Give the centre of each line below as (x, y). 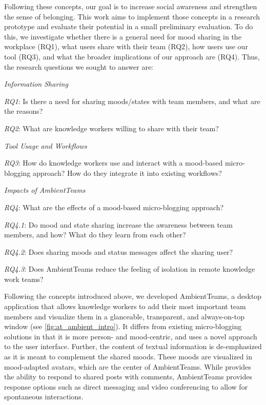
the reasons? (24, 111)
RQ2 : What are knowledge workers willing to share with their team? (111, 128)
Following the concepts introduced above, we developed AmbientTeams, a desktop (133, 296)
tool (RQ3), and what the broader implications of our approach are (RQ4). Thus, (132, 56)
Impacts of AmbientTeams (45, 190)
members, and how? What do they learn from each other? (95, 235)
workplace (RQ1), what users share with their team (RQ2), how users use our (126, 46)
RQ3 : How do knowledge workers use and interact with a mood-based (114, 163)
